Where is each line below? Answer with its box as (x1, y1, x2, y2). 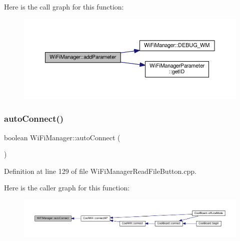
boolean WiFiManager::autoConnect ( (4, 132, 120, 142)
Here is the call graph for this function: (4, 2, 124, 12)
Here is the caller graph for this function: (4, 182, 130, 193)
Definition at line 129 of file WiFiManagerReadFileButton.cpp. (4, 165, 196, 176)
